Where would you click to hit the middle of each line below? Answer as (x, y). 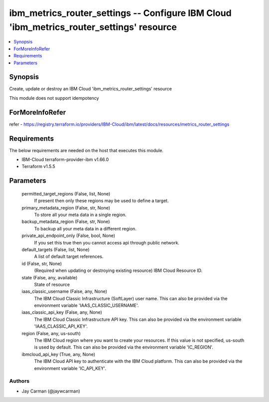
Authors (19, 381)
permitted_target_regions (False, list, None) (66, 194)
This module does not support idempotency (54, 98)
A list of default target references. (69, 256)
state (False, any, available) (50, 277)
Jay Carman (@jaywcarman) (51, 391)
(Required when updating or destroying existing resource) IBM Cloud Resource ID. (118, 271)
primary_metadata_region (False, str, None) (66, 207)
